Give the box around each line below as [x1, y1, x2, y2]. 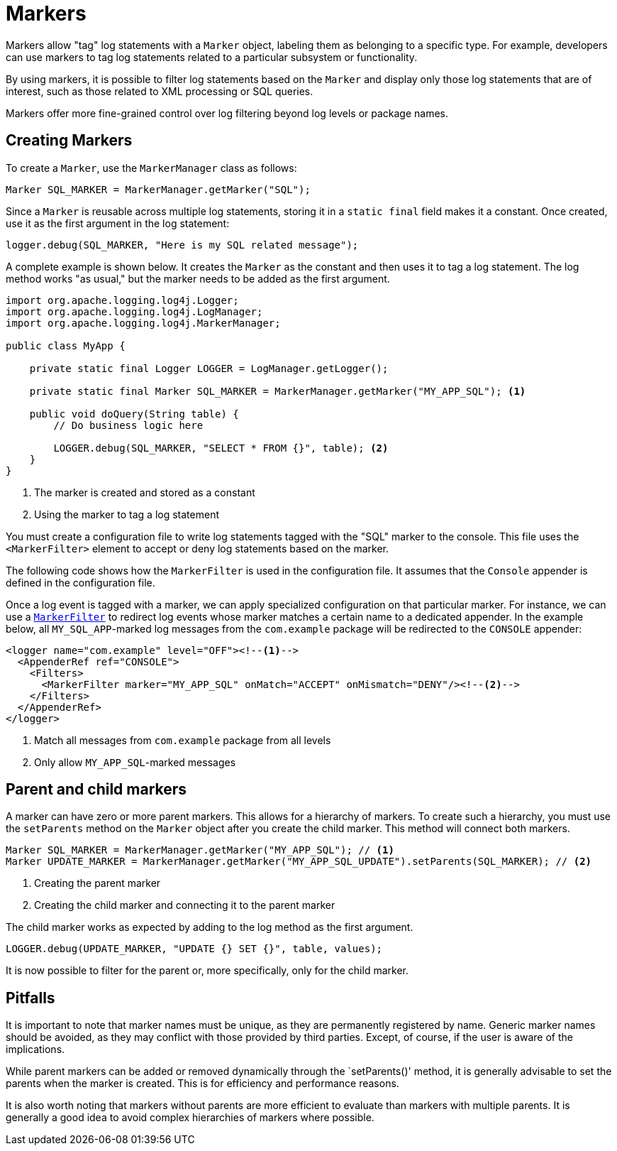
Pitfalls [6, 988, 55, 1007]
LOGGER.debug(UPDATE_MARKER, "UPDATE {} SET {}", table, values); [6, 943, 383, 955]
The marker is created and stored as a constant [34, 486, 255, 498]
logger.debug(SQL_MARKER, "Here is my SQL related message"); [6, 239, 359, 251]
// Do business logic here [53, 419, 204, 431]
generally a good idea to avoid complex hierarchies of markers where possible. [6, 1111, 374, 1124]
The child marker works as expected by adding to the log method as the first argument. [6, 921, 413, 934]
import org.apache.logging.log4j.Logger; [6, 294, 239, 306]
